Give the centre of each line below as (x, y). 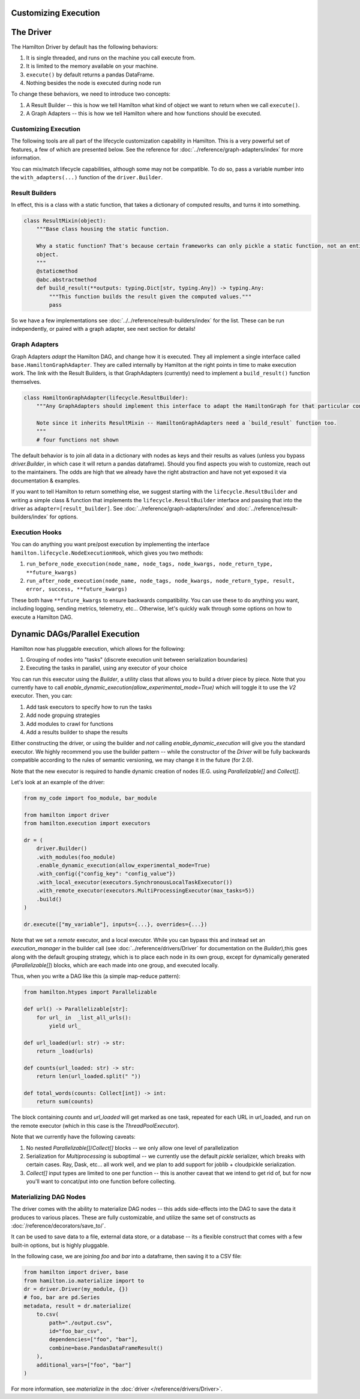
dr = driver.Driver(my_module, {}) (76, 1289)
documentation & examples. (46, 481)
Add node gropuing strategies (63, 715)
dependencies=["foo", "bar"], (93, 1339)
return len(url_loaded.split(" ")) (88, 1076)
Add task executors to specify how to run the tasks (89, 707)
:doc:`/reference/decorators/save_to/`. (58, 1226)
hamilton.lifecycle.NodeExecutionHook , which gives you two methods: (107, 553)
